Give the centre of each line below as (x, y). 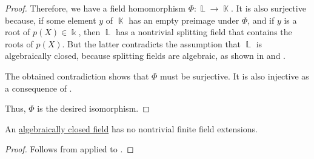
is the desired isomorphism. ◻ (93, 108)
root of (18, 32)
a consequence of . (38, 88)
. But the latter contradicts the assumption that (152, 43)
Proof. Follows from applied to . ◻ (69, 149)
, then (89, 32)
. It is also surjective (269, 8)
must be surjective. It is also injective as (235, 76)
